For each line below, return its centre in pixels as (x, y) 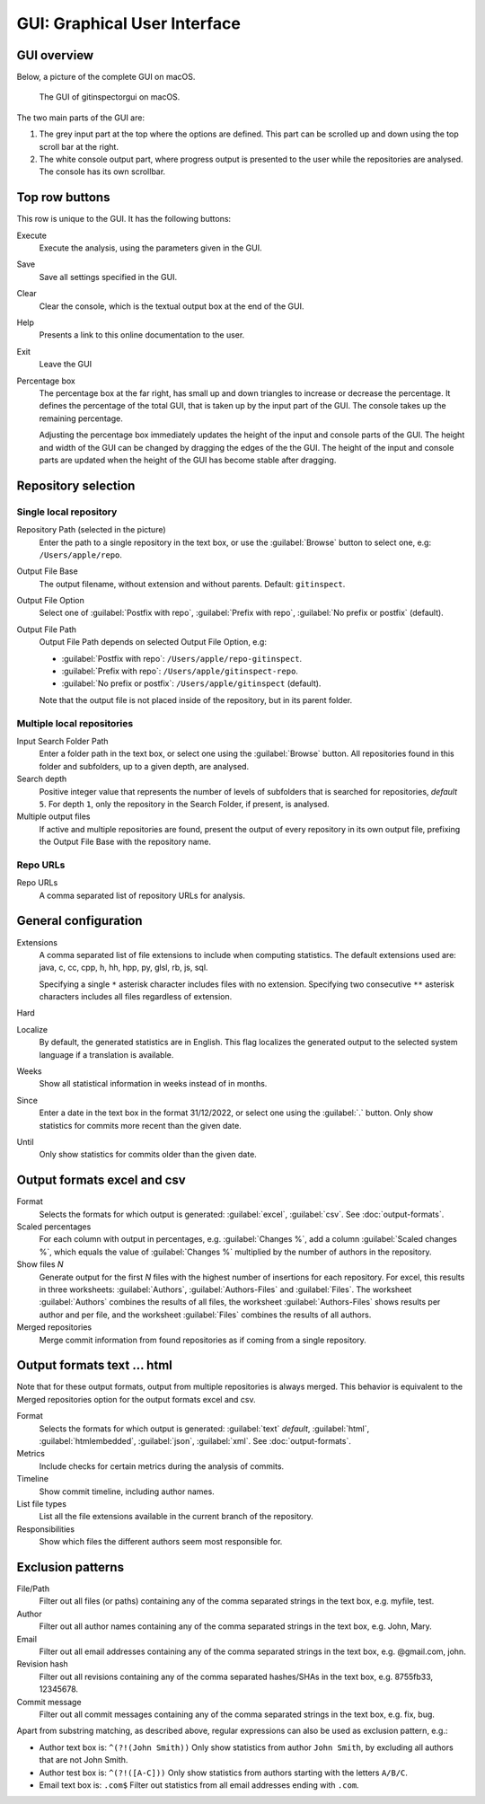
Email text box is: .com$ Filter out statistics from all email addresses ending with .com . (199, 1785)
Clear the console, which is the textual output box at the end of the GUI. (172, 306)
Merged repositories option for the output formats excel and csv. (136, 1399)
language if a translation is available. (106, 1054)
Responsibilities (46, 1529)
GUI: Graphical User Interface (129, 23)
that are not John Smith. (84, 1760)
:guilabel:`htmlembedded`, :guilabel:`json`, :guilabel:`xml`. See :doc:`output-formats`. (195, 1441)
